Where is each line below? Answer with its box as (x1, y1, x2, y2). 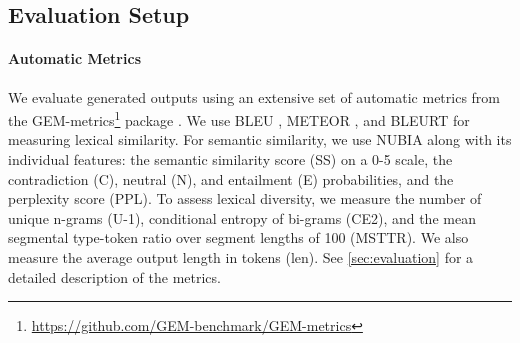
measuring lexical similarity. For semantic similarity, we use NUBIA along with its (8, 129, 512, 150)
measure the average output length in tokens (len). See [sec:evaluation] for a (8, 246, 474, 267)
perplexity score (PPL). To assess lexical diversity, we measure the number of (8, 188, 482, 209)
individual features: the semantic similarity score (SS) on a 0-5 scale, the (8, 149, 453, 170)
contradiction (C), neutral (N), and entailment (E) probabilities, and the (8, 168, 454, 189)
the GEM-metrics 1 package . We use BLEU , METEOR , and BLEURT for (8, 107, 470, 130)
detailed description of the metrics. (8, 266, 221, 287)
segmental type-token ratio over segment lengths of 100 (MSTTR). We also (8, 227, 469, 248)
